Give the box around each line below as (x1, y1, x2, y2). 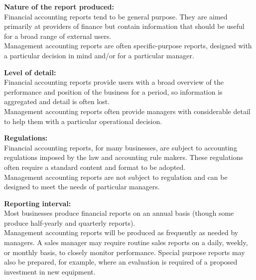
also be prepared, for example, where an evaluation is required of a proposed (4, 257, 238, 267)
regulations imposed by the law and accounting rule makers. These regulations (4, 152, 244, 162)
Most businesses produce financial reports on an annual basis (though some (4, 208, 234, 218)
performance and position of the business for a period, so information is (4, 86, 223, 97)
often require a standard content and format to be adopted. (4, 161, 186, 172)
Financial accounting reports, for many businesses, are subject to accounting (4, 142, 237, 152)
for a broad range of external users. (4, 30, 112, 41)
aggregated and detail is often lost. (4, 96, 110, 107)
